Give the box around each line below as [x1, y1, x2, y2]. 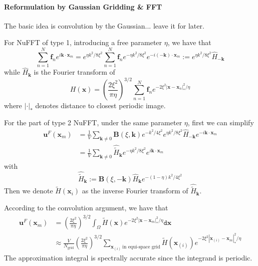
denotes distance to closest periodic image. [35, 100, 166, 111]
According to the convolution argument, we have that [4, 202, 168, 212]
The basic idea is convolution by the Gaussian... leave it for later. [4, 20, 204, 31]
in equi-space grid [122, 244, 160, 249]
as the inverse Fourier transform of [82, 185, 188, 196]
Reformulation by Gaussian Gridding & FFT [4, 1, 162, 12]
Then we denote [4, 185, 53, 196]
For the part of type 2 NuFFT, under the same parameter [4, 117, 182, 128]
